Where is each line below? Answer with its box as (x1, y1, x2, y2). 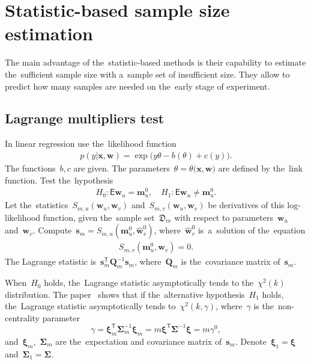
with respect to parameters (174, 211, 273, 223)
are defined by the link (218, 161, 303, 174)
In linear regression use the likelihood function (5, 137, 177, 150)
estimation (5, 21, 93, 46)
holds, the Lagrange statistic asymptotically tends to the (44, 276, 254, 289)
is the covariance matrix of (181, 255, 280, 268)
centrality (5, 311, 40, 324)
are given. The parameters (73, 161, 170, 174)
